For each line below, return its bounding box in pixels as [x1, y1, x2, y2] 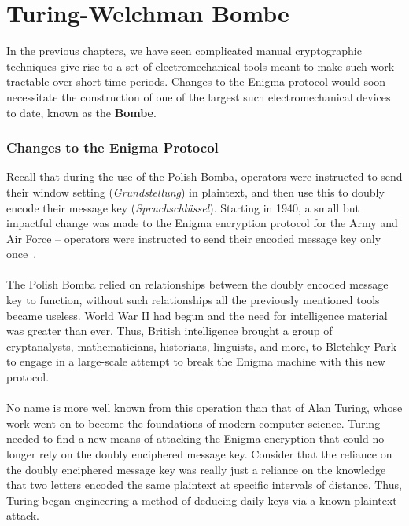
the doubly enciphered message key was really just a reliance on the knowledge [6, 461, 386, 477]
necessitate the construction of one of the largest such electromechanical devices [6, 88, 391, 105]
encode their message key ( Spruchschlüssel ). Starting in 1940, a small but [6, 199, 359, 215]
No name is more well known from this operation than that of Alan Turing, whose [6, 399, 403, 416]
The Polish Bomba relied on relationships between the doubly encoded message [6, 276, 389, 292]
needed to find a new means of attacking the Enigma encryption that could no [6, 430, 385, 447]
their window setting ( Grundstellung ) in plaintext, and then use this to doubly [6, 183, 385, 200]
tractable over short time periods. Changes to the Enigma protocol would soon [6, 73, 386, 90]
